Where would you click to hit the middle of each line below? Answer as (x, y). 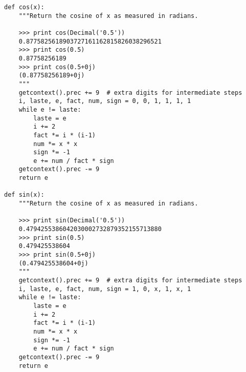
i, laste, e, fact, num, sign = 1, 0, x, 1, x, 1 (105, 289)
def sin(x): (24, 195)
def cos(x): (24, 7)
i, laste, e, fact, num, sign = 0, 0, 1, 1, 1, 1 (105, 101)
